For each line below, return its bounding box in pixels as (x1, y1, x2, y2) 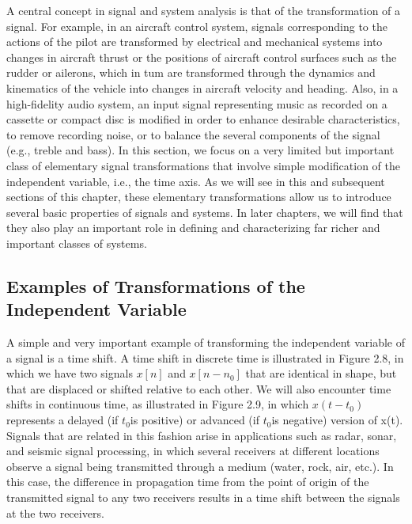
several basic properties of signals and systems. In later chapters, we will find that (6, 203, 403, 220)
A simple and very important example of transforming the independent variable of (6, 334, 405, 351)
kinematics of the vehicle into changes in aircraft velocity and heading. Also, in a (6, 79, 399, 96)
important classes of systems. (6, 234, 147, 251)
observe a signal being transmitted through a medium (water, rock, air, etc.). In (6, 458, 394, 474)
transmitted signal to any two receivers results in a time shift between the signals (6, 489, 400, 506)
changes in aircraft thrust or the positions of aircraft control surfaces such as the (6, 48, 397, 65)
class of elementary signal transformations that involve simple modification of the (6, 157, 400, 173)
